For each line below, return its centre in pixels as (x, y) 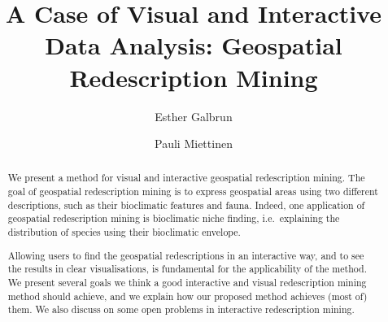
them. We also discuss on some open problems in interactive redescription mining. (181, 309)
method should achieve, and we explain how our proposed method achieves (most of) (187, 296)
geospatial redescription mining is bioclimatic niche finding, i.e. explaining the (174, 218)
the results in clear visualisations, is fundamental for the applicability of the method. (187, 269)
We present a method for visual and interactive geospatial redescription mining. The (186, 178)
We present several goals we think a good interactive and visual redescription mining (187, 282)
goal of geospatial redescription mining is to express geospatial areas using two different (193, 191)
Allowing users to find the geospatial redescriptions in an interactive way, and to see (186, 255)
